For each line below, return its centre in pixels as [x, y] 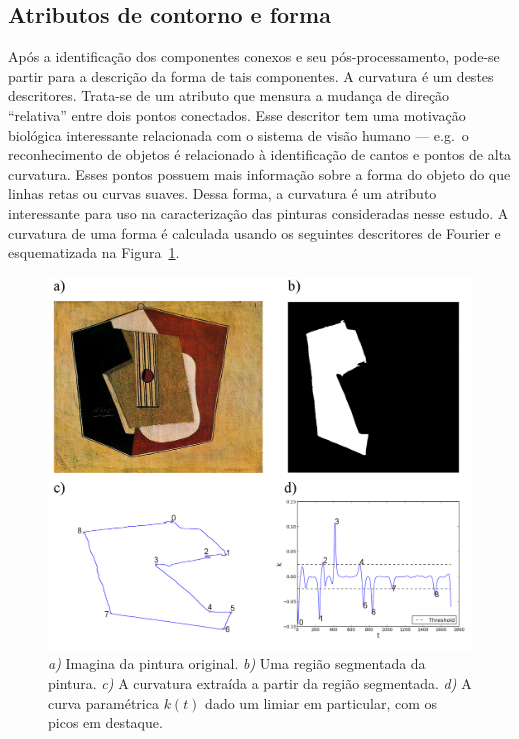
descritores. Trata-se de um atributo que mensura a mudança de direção [229, 95]
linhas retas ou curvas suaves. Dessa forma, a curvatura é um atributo [222, 193]
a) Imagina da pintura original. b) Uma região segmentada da [237, 663]
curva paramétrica [103, 702]
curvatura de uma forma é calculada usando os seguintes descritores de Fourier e [254, 232]
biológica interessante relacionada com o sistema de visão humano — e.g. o [238, 134]
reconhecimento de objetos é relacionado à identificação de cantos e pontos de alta [260, 154]
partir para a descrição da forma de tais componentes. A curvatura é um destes [251, 75]
